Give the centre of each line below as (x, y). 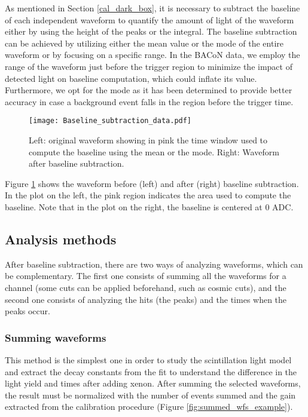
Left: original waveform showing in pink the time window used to (148, 140)
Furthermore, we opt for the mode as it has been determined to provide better (149, 90)
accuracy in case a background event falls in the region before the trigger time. (149, 101)
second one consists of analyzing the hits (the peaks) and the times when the (146, 299)
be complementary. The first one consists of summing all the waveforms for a (146, 276)
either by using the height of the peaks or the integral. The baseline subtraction (151, 31)
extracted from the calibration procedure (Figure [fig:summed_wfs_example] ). (149, 407)
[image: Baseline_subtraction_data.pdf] (110, 121)
